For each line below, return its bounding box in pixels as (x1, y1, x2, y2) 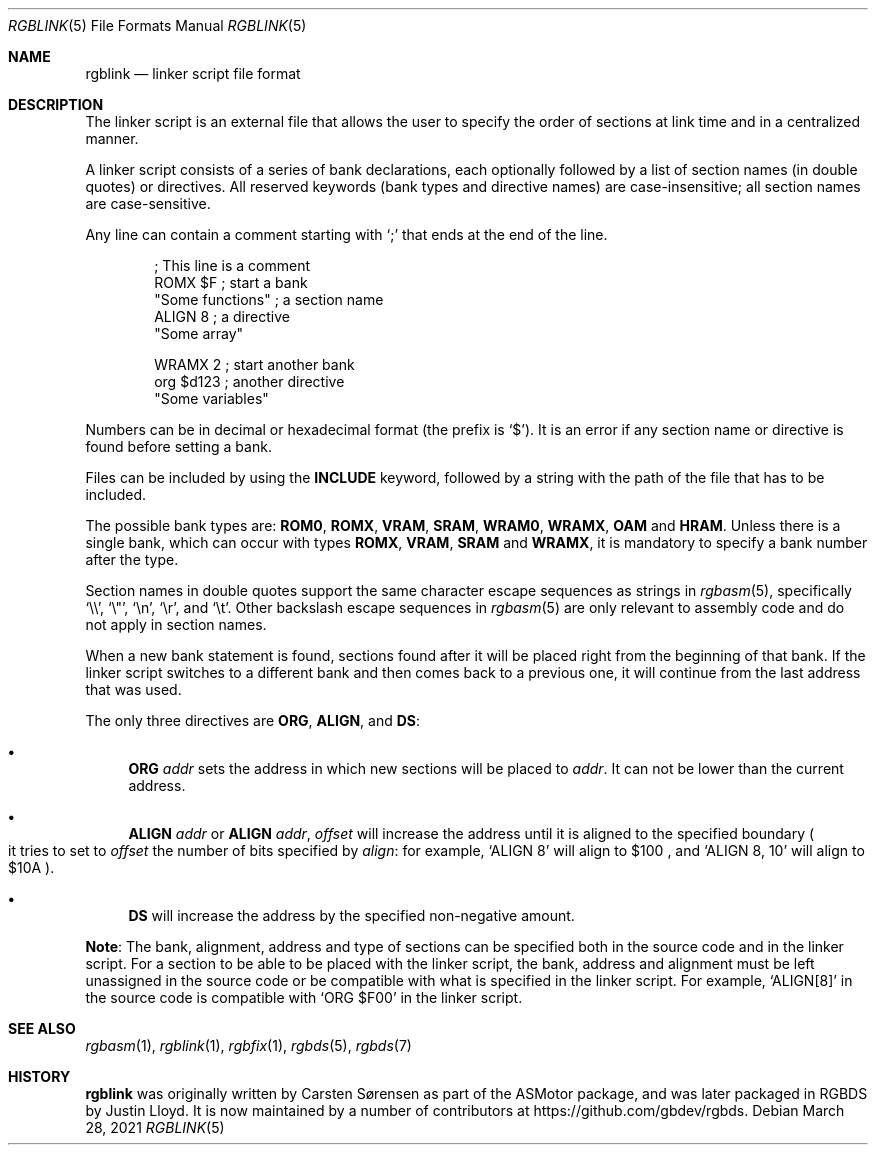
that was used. (85, 681, 182, 698)
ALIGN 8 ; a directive (154, 308, 290, 325)
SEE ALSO (8, 1020, 76, 1037)
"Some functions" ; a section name (154, 291, 384, 308)
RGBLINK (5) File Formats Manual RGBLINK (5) (8, 17, 307, 34)
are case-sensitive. (85, 195, 211, 212)
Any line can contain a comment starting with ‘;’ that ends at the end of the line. (85, 226, 608, 243)
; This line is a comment (154, 257, 310, 274)
